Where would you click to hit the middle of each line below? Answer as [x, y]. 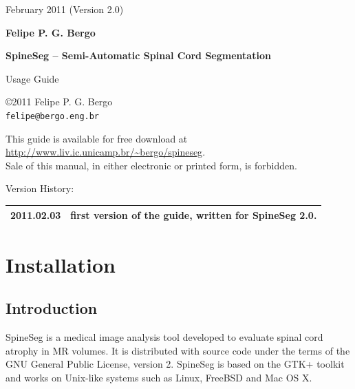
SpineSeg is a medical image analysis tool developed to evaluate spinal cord [164, 337]
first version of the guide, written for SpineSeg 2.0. [194, 214]
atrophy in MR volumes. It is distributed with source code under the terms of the [178, 350]
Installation [61, 264]
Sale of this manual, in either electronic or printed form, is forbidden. [151, 165]
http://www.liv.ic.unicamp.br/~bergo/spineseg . [106, 152]
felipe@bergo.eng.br [53, 116]
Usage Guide [32, 78]
